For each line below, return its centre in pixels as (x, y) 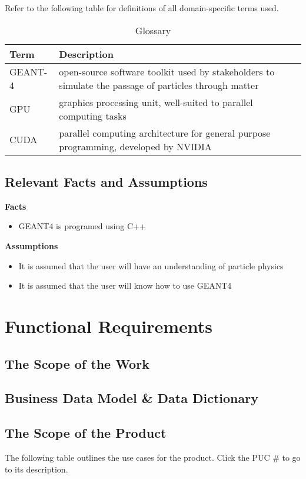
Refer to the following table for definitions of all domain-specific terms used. (142, 8)
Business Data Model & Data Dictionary (132, 398)
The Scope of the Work (77, 363)
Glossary (153, 30)
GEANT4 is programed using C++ (82, 226)
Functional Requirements (109, 326)
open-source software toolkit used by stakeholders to (167, 71)
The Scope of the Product (86, 433)
